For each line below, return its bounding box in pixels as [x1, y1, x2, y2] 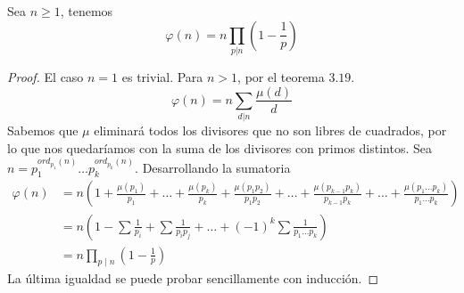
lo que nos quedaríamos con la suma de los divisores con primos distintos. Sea [7, 138, 432, 157]
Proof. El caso [7, 67, 84, 85]
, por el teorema [237, 67, 325, 85]
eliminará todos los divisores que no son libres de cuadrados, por [94, 121, 447, 140]
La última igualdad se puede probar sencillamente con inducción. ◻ [7, 269, 379, 288]
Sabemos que [7, 121, 79, 140]
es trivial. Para [121, 67, 203, 85]
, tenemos [60, 2, 113, 20]
